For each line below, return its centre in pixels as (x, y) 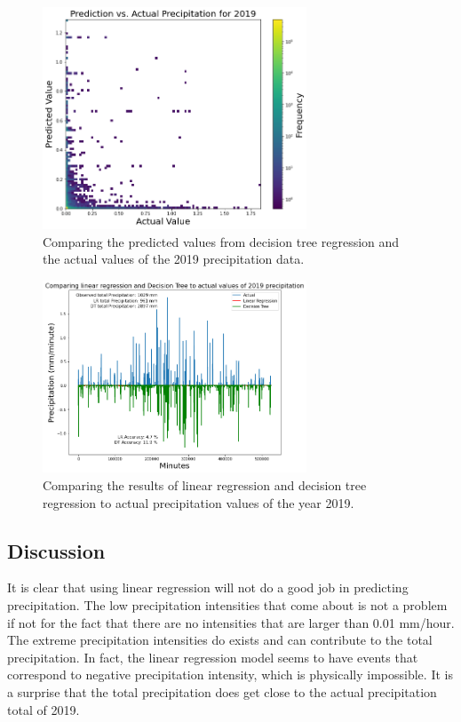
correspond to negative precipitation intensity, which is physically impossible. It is (230, 674)
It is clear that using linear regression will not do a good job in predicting (208, 587)
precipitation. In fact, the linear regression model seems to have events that (213, 657)
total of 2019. (44, 709)
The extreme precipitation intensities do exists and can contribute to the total (220, 640)
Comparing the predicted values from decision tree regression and (221, 241)
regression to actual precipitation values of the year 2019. (199, 502)
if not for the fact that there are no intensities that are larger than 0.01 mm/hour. (231, 622)
